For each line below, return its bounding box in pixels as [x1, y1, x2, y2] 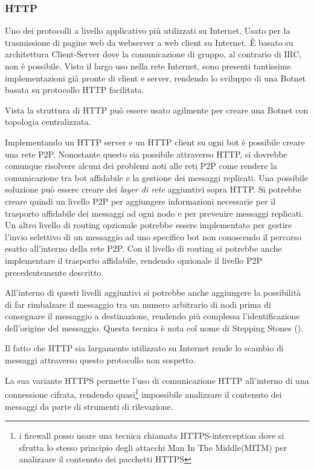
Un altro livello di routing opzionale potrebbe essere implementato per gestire [5, 219, 292, 231]
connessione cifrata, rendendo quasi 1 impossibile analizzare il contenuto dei [5, 386, 282, 400]
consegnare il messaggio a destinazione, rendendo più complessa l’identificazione [5, 310, 300, 322]
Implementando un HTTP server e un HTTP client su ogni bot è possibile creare [5, 135, 305, 148]
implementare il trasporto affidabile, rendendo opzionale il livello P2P [5, 254, 263, 266]
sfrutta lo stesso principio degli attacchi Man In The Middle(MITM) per [19, 441, 287, 453]
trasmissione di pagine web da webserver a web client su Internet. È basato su [5, 36, 293, 48]
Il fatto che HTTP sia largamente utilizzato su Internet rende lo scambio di [5, 342, 284, 354]
